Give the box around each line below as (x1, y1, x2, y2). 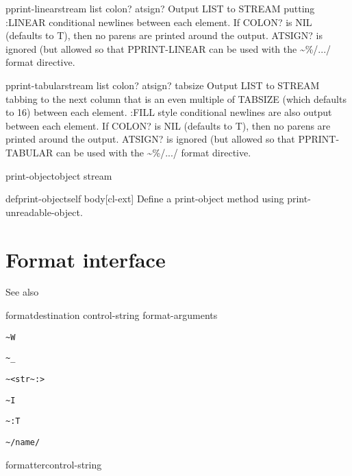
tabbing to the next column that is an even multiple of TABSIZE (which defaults (5, 91, 347, 106)
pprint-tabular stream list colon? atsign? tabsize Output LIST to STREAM (5, 78, 320, 92)
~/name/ (5, 437, 40, 447)
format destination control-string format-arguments (5, 308, 218, 322)
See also (5, 285, 39, 299)
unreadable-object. (5, 204, 83, 219)
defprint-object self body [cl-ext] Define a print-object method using (5, 191, 284, 206)
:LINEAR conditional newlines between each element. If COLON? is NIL (5, 14, 312, 29)
